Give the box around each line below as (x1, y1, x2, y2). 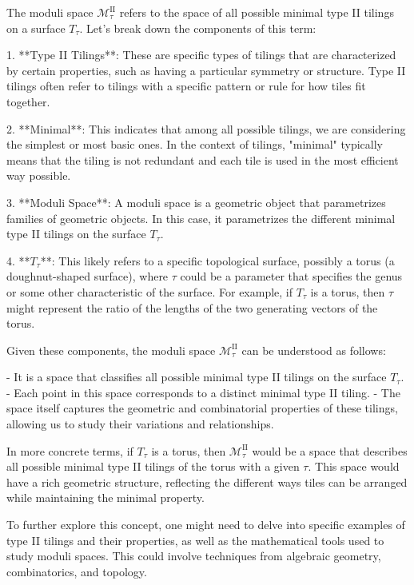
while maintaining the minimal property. (6, 489, 205, 506)
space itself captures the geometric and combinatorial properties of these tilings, (6, 400, 398, 416)
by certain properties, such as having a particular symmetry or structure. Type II (6, 62, 406, 78)
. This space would (308, 458, 400, 475)
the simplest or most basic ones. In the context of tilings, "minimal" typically (6, 136, 384, 153)
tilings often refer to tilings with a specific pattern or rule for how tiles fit (6, 78, 366, 94)
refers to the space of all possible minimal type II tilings (119, 4, 394, 20)
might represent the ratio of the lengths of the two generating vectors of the (6, 299, 378, 316)
